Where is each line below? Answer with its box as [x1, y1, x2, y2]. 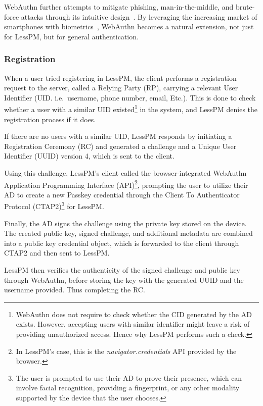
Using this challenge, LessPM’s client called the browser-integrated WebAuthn [4, 168, 247, 178]
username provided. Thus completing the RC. [4, 284, 145, 295]
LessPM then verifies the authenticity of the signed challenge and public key [4, 265, 241, 275]
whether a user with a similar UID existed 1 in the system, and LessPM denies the [4, 103, 257, 115]
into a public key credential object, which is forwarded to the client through [4, 237, 239, 248]
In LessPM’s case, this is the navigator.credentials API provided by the [16, 345, 237, 356]
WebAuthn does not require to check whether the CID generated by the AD [16, 309, 252, 319]
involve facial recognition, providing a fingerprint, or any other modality [16, 382, 240, 393]
